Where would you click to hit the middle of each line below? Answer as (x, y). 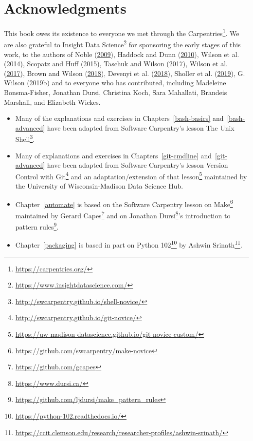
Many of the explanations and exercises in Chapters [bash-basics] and (119, 118)
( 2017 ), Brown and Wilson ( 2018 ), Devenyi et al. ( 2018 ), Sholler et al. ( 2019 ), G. (125, 73)
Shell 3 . (25, 138)
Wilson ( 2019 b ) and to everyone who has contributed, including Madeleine (115, 83)
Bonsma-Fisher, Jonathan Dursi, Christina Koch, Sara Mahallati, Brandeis (116, 92)
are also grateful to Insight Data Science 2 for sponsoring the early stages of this (122, 44)
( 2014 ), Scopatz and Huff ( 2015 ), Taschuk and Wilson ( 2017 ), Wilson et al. (116, 64)
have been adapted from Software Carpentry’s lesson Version (137, 165)
